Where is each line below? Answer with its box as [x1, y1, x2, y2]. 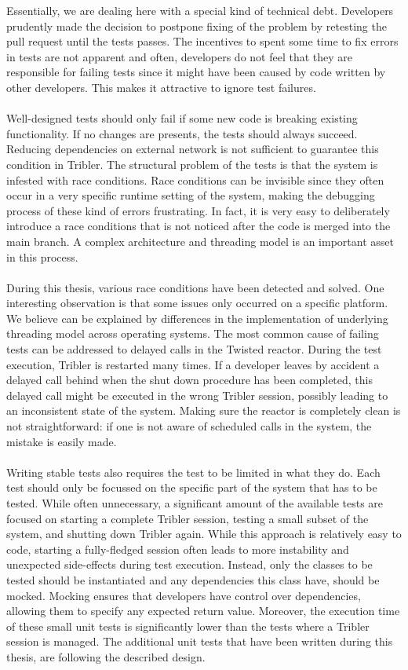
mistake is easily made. [6, 433, 117, 449]
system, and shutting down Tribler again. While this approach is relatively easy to [6, 525, 402, 542]
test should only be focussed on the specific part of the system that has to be [6, 479, 377, 496]
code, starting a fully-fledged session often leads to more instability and [6, 540, 349, 557]
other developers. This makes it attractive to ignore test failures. [6, 79, 316, 95]
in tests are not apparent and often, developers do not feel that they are [6, 48, 352, 64]
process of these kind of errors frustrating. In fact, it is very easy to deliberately [6, 202, 390, 218]
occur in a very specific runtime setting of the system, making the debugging [6, 187, 375, 203]
